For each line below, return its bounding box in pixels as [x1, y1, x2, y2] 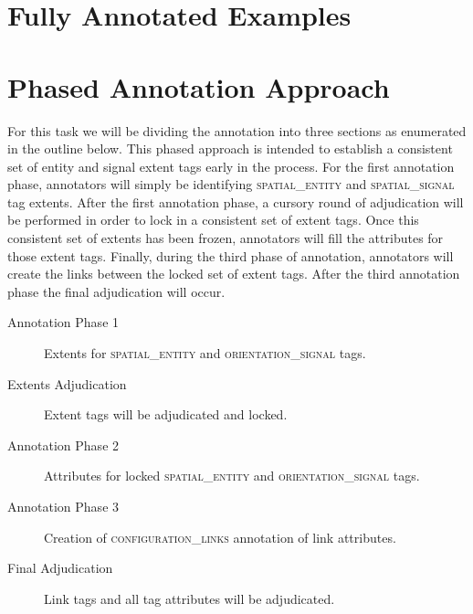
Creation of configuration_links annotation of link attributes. [44, 527, 396, 546]
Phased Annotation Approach [7, 68, 390, 105]
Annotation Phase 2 [7, 435, 120, 454]
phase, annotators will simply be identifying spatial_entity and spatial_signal [7, 175, 455, 194]
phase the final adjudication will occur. [7, 281, 226, 301]
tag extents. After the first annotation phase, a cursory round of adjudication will [7, 192, 464, 211]
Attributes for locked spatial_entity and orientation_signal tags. [44, 466, 420, 485]
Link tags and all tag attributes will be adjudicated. [44, 588, 335, 608]
